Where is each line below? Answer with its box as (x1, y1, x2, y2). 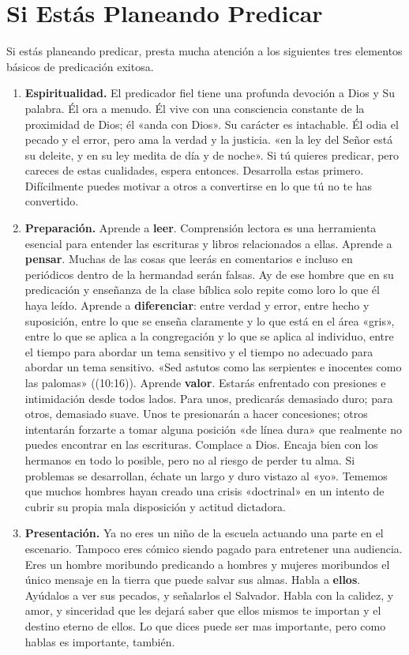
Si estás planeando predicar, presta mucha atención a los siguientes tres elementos (6, 43, 403, 59)
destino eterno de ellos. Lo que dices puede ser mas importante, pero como (24, 617, 386, 634)
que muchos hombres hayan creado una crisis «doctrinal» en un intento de (24, 483, 385, 499)
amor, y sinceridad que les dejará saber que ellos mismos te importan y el (24, 602, 381, 619)
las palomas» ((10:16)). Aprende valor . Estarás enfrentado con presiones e (24, 375, 386, 390)
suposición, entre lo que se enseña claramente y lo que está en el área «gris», (24, 312, 395, 329)
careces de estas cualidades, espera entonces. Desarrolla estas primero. (24, 162, 364, 179)
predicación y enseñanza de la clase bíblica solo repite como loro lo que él (24, 281, 380, 298)
